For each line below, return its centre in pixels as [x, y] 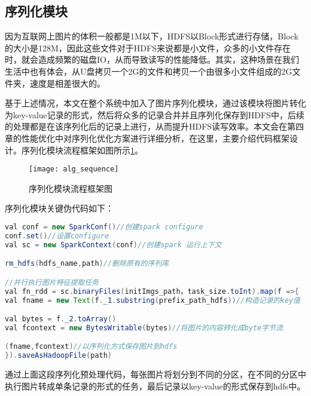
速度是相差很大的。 [67, 83]
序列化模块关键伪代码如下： [59, 208]
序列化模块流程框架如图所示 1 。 [82, 150]
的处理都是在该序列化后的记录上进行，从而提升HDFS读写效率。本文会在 [146, 126]
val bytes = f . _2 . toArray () [61, 319]
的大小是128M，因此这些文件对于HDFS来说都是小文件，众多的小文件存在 [148, 47]
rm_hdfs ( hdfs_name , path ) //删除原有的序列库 [87, 264]
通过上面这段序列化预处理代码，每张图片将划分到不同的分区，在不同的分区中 [155, 374]
